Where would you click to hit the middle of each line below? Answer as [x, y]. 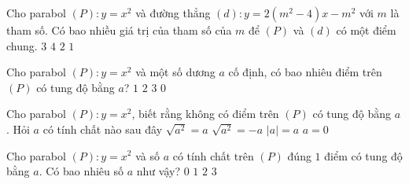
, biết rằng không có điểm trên [205, 114]
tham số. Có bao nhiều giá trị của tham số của [119, 30]
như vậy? [158, 171]
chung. [22, 45]
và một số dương [175, 72]
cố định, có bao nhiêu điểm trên [305, 72]
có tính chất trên [213, 155]
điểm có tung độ [363, 155]
